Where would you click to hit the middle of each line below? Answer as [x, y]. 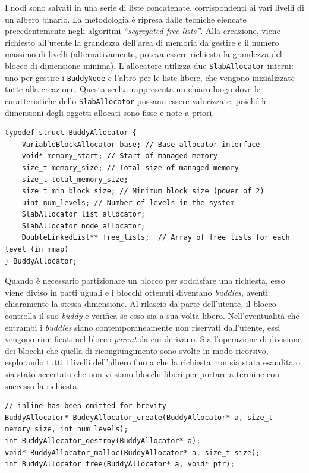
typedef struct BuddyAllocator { [71, 133]
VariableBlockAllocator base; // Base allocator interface [141, 144]
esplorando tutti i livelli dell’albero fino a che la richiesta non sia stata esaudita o [153, 362]
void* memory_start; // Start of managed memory [119, 156]
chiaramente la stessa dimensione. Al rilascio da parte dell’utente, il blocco [141, 304]
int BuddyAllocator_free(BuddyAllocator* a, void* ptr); [120, 464]
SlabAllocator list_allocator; [83, 214]
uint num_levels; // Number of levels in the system [128, 203]
